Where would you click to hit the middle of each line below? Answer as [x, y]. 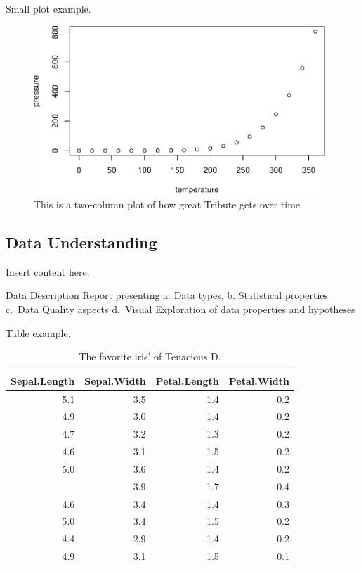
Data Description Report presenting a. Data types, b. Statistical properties [167, 295]
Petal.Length [187, 380]
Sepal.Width [115, 380]
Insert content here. [48, 271]
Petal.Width [259, 380]
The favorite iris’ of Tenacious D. [150, 356]
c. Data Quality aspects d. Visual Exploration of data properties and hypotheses [180, 309]
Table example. [38, 332]
